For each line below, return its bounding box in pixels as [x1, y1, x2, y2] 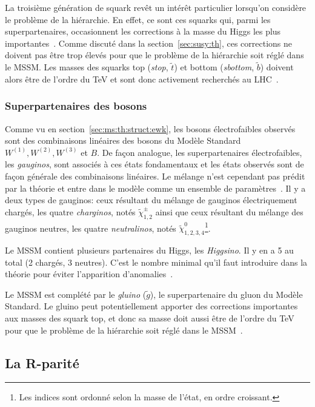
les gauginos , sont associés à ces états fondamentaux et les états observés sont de [5, 158, 304, 170]
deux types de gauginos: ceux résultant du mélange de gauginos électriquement [5, 193, 297, 206]
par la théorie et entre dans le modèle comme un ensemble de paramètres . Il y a [5, 181, 306, 194]
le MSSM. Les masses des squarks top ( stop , [5, 61, 168, 73]
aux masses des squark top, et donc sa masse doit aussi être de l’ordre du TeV [5, 311, 294, 324]
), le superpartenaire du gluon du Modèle [150, 288, 303, 300]
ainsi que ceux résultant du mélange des [155, 205, 303, 218]
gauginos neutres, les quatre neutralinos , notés [5, 221, 176, 234]
